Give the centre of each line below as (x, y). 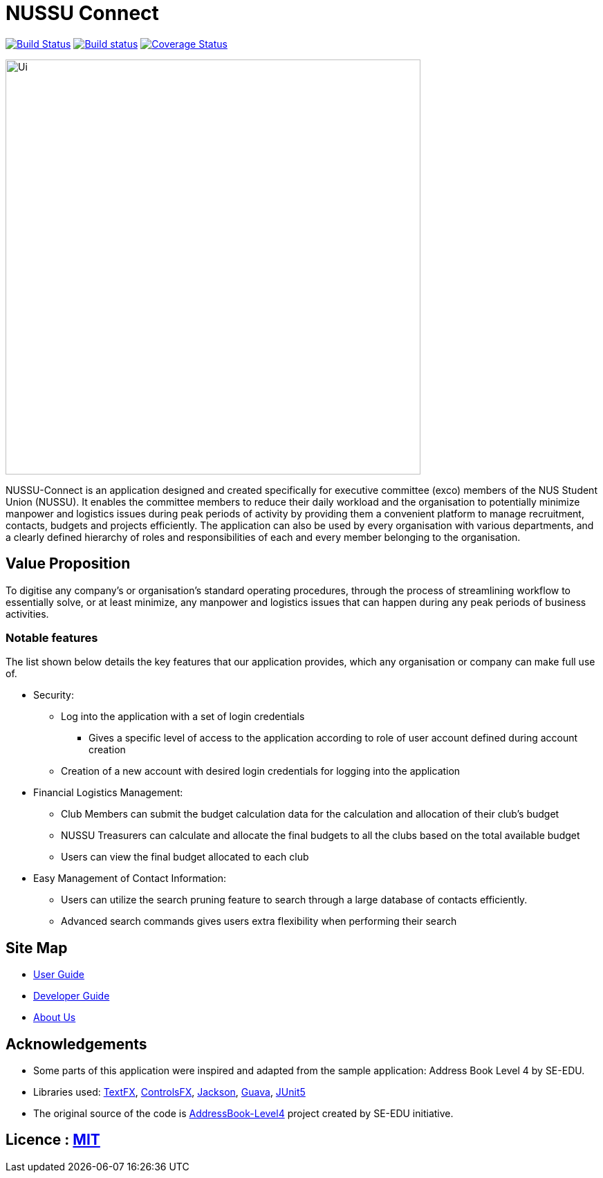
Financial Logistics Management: (108, 793)
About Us (55, 1018)
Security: (54, 695)
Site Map (37, 948)
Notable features (52, 637)
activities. (27, 614)
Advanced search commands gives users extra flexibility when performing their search (259, 921)
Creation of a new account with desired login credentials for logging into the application (261, 771)
